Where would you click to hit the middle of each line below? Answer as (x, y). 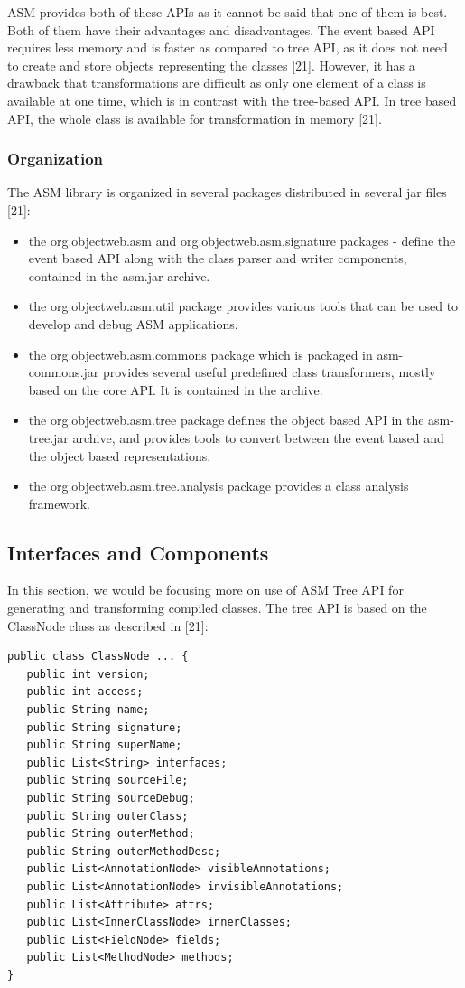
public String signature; (104, 727)
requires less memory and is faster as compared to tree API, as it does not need (228, 47)
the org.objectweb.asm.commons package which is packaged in (200, 354)
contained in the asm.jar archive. (119, 275)
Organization (56, 159)
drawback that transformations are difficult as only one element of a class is (217, 83)
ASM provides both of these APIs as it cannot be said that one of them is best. (228, 12)
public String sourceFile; (107, 781)
